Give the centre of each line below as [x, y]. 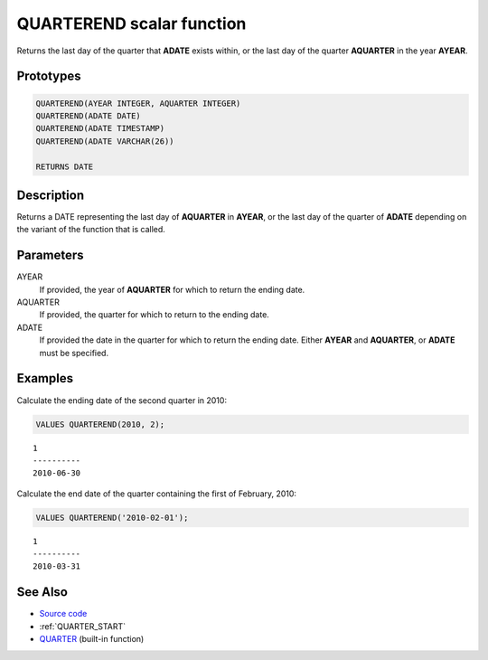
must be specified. [74, 353]
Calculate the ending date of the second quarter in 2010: [122, 400]
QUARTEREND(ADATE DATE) [89, 116]
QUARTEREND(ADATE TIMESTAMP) [100, 128]
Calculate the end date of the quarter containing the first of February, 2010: [157, 494]
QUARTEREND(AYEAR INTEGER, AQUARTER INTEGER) [138, 103]
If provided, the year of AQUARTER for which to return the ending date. [172, 289]
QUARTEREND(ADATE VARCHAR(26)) [105, 141]
